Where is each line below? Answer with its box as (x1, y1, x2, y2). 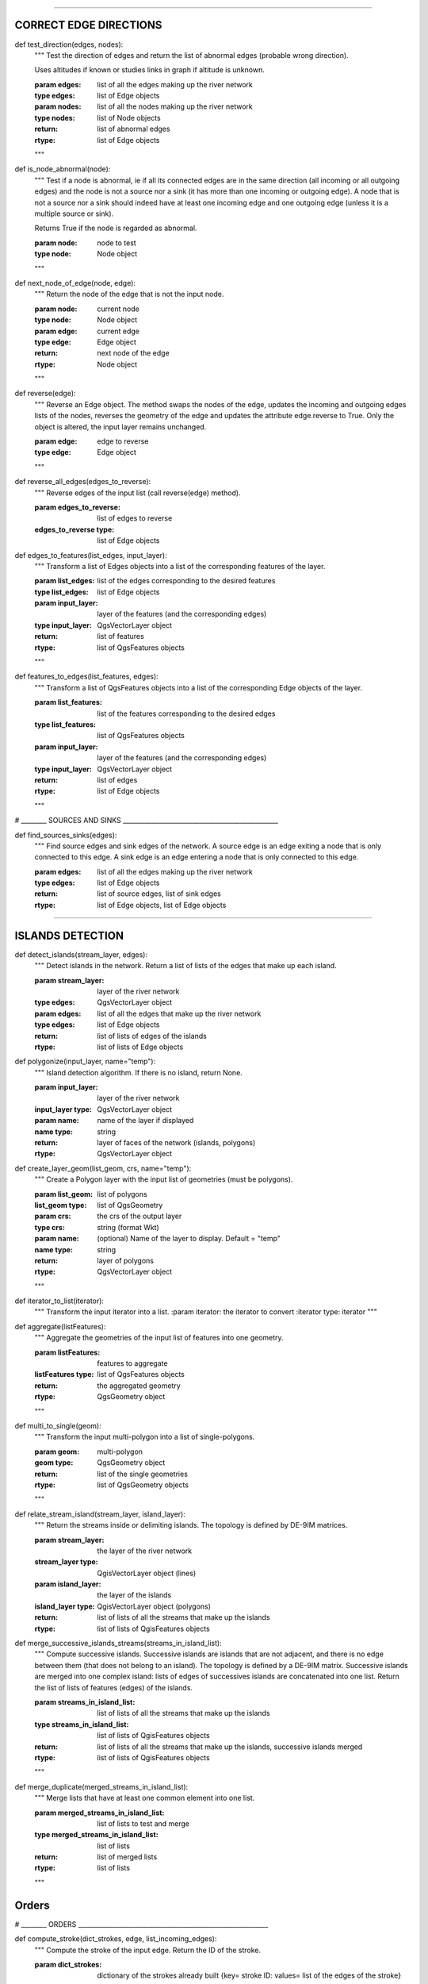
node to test (97, 238, 136, 248)
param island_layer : (34, 1579, 101, 1589)
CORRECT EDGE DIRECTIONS (14, 18, 162, 32)
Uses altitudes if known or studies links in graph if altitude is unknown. (34, 65, 265, 75)
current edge (97, 326, 140, 336)
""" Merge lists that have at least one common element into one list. (34, 1794, 255, 1803)
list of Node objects (97, 113, 162, 122)
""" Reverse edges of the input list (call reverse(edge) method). (34, 488, 241, 498)
